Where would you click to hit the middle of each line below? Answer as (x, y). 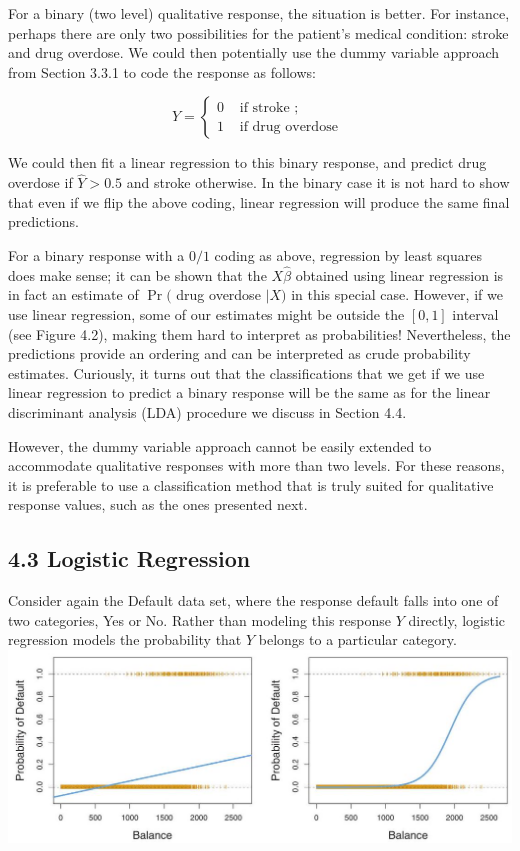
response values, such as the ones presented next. (158, 504)
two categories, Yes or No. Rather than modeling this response (199, 619)
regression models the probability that (125, 639)
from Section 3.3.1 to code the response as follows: (162, 71)
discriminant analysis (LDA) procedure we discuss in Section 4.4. (207, 411)
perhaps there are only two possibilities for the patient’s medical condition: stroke (258, 32)
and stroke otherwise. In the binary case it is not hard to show (318, 182)
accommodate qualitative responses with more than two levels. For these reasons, (256, 465)
